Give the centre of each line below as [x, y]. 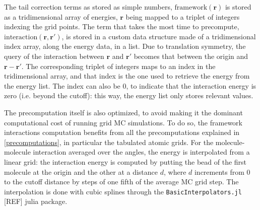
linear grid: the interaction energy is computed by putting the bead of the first [125, 161]
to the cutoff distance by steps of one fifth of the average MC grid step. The [121, 182]
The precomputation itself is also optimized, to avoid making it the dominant [123, 112]
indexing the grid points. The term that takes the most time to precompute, [122, 26]
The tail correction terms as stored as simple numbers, [88, 7]
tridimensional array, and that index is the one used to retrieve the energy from [127, 76]
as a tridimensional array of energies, [61, 16]
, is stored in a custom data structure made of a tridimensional [159, 36]
